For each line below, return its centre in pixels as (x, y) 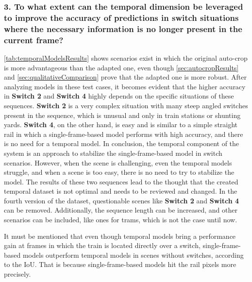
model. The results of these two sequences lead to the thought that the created (121, 181)
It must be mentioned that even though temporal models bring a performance (120, 236)
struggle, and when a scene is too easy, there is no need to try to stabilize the (119, 172)
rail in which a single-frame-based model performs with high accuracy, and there (124, 134)
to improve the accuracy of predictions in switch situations (121, 17)
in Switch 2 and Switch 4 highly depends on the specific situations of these (119, 96)
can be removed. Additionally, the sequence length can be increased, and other (121, 210)
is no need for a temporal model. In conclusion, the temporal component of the (122, 143)
